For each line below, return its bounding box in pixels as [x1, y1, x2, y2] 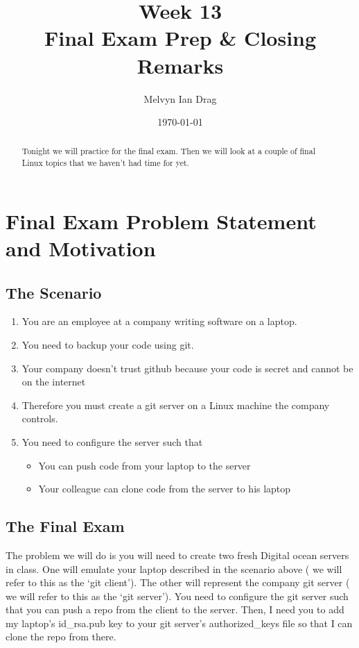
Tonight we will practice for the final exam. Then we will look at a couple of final [21, 145, 315, 157]
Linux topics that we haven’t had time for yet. [21, 157, 189, 169]
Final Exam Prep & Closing [44, 24, 317, 52]
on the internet [21, 374, 86, 389]
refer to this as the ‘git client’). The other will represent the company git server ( [6, 575, 350, 590]
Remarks [137, 51, 224, 79]
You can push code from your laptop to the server [38, 458, 251, 472]
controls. [21, 411, 58, 426]
